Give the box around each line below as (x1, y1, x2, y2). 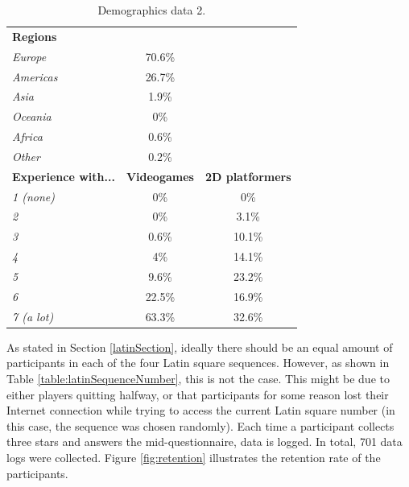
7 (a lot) (12, 307, 54, 324)
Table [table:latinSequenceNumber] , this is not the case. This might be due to (6, 369, 390, 386)
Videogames (126, 167, 194, 184)
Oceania (12, 108, 52, 125)
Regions (12, 27, 57, 44)
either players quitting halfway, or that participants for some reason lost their (6, 386, 389, 402)
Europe (12, 47, 47, 64)
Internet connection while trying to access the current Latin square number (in (6, 402, 395, 419)
